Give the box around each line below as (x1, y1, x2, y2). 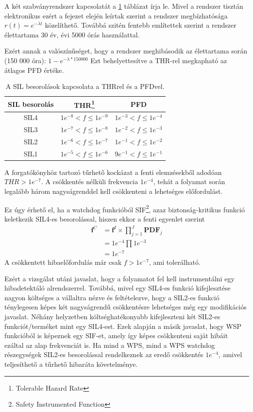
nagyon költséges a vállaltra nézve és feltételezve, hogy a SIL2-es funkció (4, 292, 219, 302)
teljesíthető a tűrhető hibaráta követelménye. (4, 359, 138, 369)
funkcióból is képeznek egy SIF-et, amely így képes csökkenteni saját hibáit (4, 330, 228, 341)
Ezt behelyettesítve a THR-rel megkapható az (90, 55, 227, 65)
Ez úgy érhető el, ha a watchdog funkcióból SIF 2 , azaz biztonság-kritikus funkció (4, 203, 245, 214)
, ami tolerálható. (149, 257, 201, 267)
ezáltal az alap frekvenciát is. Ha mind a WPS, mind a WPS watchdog (4, 340, 215, 350)
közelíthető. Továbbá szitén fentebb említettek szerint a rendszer (45, 20, 236, 30)
